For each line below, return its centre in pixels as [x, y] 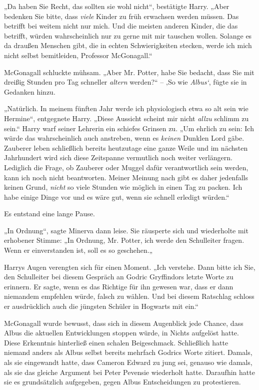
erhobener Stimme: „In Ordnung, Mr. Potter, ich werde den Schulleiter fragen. [124, 240]
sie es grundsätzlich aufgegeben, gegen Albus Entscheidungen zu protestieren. [122, 382]
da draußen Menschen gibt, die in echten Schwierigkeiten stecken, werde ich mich [128, 45]
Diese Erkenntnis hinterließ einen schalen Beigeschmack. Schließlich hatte [116, 342]
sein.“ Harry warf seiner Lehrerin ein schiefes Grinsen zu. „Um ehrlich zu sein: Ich [129, 128]
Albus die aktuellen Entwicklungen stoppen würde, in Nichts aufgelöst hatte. [121, 333]
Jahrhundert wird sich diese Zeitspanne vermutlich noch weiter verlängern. [118, 157]
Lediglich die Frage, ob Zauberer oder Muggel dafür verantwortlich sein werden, [126, 167]
